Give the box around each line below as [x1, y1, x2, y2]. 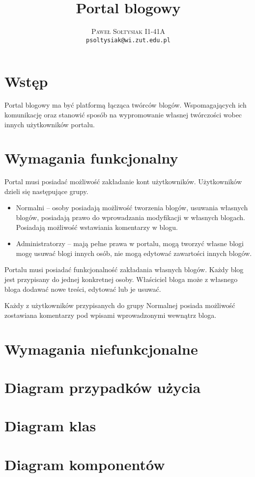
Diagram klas [4, 416, 96, 436]
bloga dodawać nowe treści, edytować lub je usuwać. [4, 283, 161, 294]
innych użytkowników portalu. [4, 119, 95, 129]
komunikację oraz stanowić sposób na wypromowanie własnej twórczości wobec [4, 109, 242, 119]
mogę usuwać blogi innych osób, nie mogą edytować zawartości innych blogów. [16, 248, 252, 258]
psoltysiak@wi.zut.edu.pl [86, 36, 170, 44]
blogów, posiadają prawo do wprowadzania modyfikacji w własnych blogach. [16, 212, 245, 222]
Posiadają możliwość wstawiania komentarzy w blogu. [16, 222, 178, 232]
